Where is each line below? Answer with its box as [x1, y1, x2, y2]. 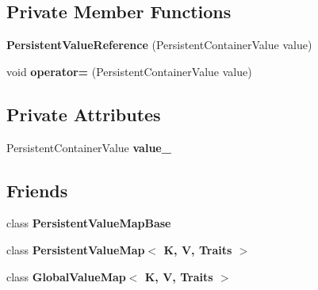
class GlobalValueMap [6, 268, 126, 284]
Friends [6, 177, 68, 202]
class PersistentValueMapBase [6, 215, 171, 231]
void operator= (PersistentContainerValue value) [6, 63, 252, 79]
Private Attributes [6, 101, 161, 126]
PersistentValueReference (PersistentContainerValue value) [6, 36, 312, 53]
